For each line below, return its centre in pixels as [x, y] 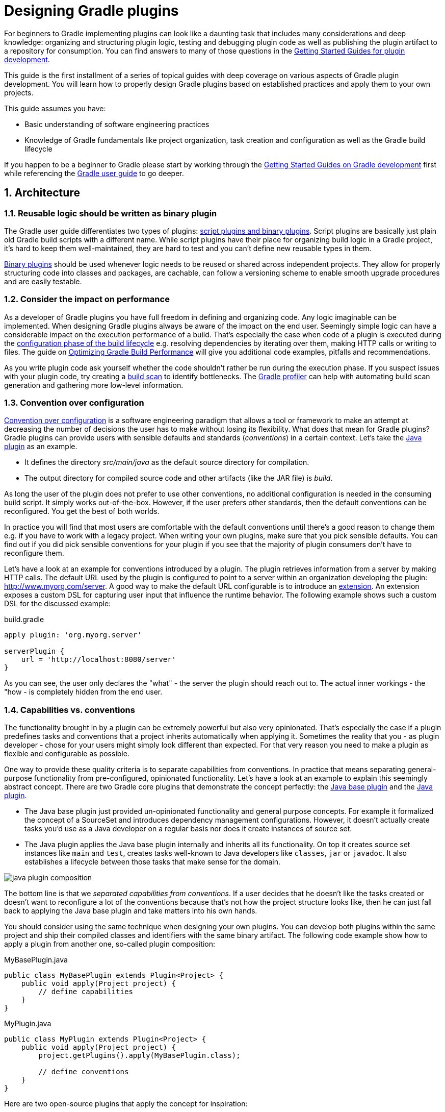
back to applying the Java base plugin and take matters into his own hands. [131, 911]
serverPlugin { [34, 651]
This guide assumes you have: [55, 108]
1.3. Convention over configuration [74, 403]
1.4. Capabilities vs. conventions [70, 710]
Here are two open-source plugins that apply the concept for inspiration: [126, 1104]
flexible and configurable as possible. [67, 754]
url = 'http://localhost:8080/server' [99, 660]
